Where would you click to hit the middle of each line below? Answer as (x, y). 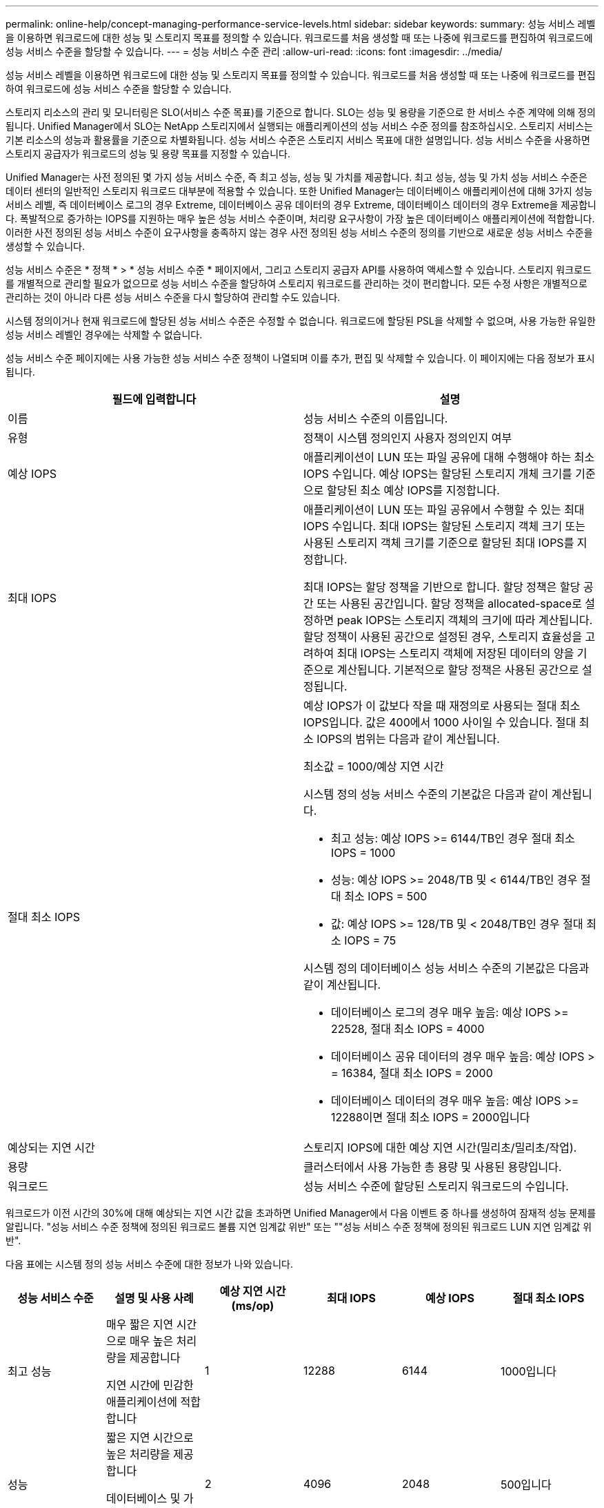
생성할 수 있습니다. (45, 246)
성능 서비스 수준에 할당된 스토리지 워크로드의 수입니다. (436, 1186)
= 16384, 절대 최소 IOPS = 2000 (412, 1073)
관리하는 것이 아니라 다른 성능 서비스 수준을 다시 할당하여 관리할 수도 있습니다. (173, 297)
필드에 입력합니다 (154, 399)
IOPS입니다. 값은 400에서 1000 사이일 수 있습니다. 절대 (440, 722)
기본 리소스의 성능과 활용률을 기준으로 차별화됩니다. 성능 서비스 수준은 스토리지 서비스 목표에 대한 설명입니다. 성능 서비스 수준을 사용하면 (298, 140)
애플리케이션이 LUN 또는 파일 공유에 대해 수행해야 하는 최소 (449, 457)
